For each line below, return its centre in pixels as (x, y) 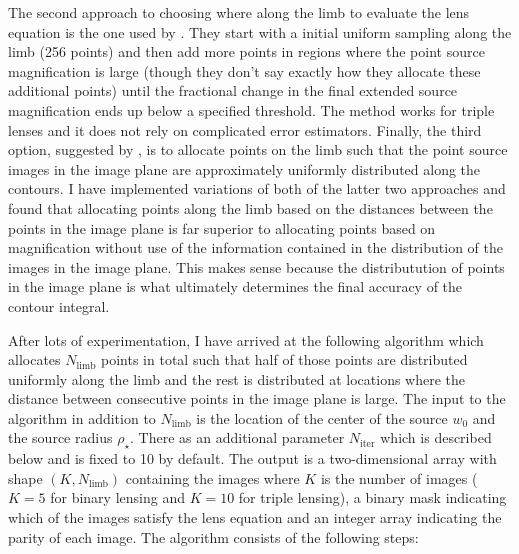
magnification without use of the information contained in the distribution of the (255, 247)
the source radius (60, 437)
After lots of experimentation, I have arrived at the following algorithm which (246, 339)
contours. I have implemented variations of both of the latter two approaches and (257, 188)
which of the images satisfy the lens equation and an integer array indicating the (255, 517)
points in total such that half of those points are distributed (284, 359)
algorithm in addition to (82, 417)
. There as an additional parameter (237, 437)
